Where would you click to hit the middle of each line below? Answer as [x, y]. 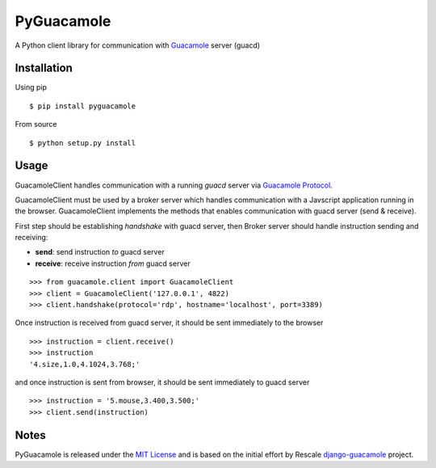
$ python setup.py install [83, 143]
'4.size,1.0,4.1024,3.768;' [85, 364]
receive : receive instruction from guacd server [113, 264]
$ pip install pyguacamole [83, 106]
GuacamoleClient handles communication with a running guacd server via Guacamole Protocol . [174, 185]
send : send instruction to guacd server [100, 252]
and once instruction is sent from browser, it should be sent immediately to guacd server [162, 382]
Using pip [31, 87]
